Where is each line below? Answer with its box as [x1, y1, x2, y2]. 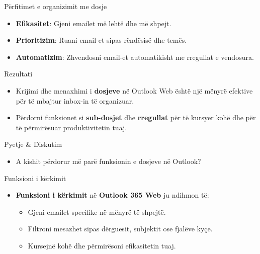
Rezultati [4, 68, 33, 79]
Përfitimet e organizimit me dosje [4, 1, 107, 11]
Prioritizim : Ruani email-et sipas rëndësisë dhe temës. [16, 35, 187, 45]
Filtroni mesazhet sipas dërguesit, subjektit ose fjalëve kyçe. [28, 223, 213, 234]
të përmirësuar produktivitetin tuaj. [16, 122, 127, 132]
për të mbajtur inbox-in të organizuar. [16, 95, 134, 106]
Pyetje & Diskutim [4, 139, 62, 149]
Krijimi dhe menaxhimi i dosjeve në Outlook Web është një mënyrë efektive [16, 85, 253, 96]
